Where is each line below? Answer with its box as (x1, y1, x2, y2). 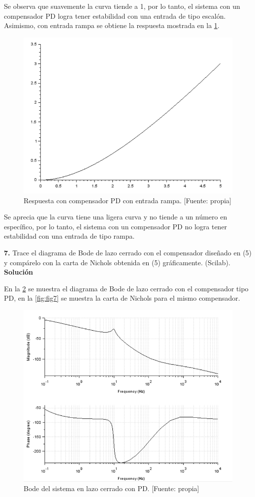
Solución (4, 267, 33, 277)
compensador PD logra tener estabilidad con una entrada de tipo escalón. (4, 10, 226, 21)
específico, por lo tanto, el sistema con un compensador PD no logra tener (4, 221, 227, 231)
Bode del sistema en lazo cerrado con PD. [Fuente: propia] (24, 483, 199, 494)
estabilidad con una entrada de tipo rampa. (4, 231, 135, 241)
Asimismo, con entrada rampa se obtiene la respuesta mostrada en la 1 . (4, 20, 220, 31)
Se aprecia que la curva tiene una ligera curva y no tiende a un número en (4, 212, 227, 222)
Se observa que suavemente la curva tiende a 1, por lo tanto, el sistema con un (4, 1, 240, 11)
